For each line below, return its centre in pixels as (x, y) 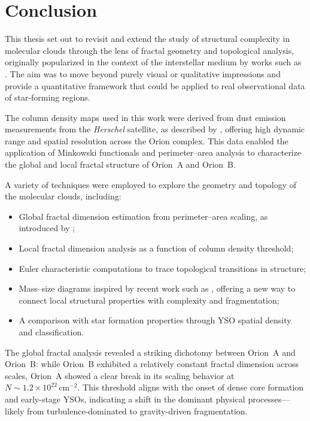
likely (15, 411)
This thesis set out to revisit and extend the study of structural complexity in (148, 39)
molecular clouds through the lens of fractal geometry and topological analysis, (150, 50)
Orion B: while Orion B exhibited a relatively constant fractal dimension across (152, 364)
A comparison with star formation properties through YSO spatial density (155, 320)
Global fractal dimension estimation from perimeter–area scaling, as (143, 216)
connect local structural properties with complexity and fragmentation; (149, 300)
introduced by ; (47, 228)
